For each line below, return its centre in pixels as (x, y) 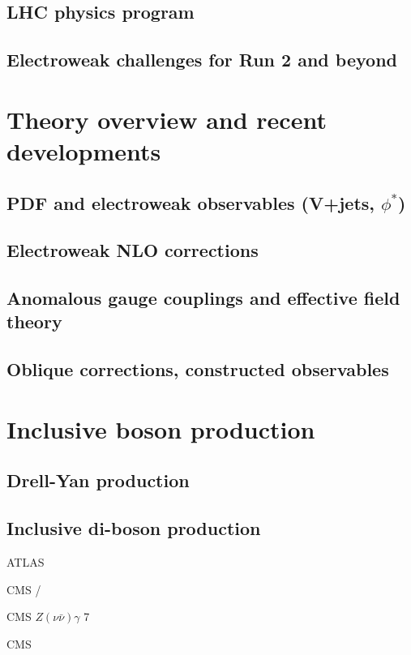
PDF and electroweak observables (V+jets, (191, 202)
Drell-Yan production (98, 480)
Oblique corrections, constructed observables (198, 369)
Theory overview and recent (167, 119)
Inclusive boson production (161, 428)
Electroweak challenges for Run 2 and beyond (202, 60)
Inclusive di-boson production (134, 528)
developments (84, 150)
